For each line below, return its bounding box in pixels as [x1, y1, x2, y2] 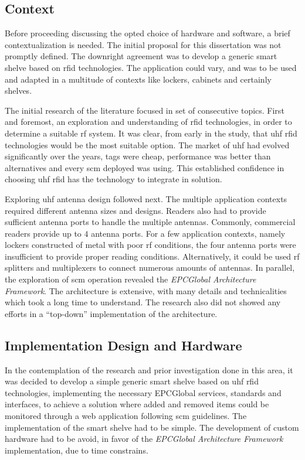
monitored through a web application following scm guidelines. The [5, 410, 247, 422]
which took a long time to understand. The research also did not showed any [5, 296, 281, 308]
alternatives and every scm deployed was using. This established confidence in [5, 161, 284, 173]
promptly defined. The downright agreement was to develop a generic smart [5, 50, 277, 62]
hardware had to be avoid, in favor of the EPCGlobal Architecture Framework [5, 432, 283, 445]
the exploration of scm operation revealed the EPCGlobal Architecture [5, 273, 256, 285]
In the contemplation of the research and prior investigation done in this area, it [5, 363, 293, 376]
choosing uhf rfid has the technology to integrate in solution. [5, 173, 222, 185]
